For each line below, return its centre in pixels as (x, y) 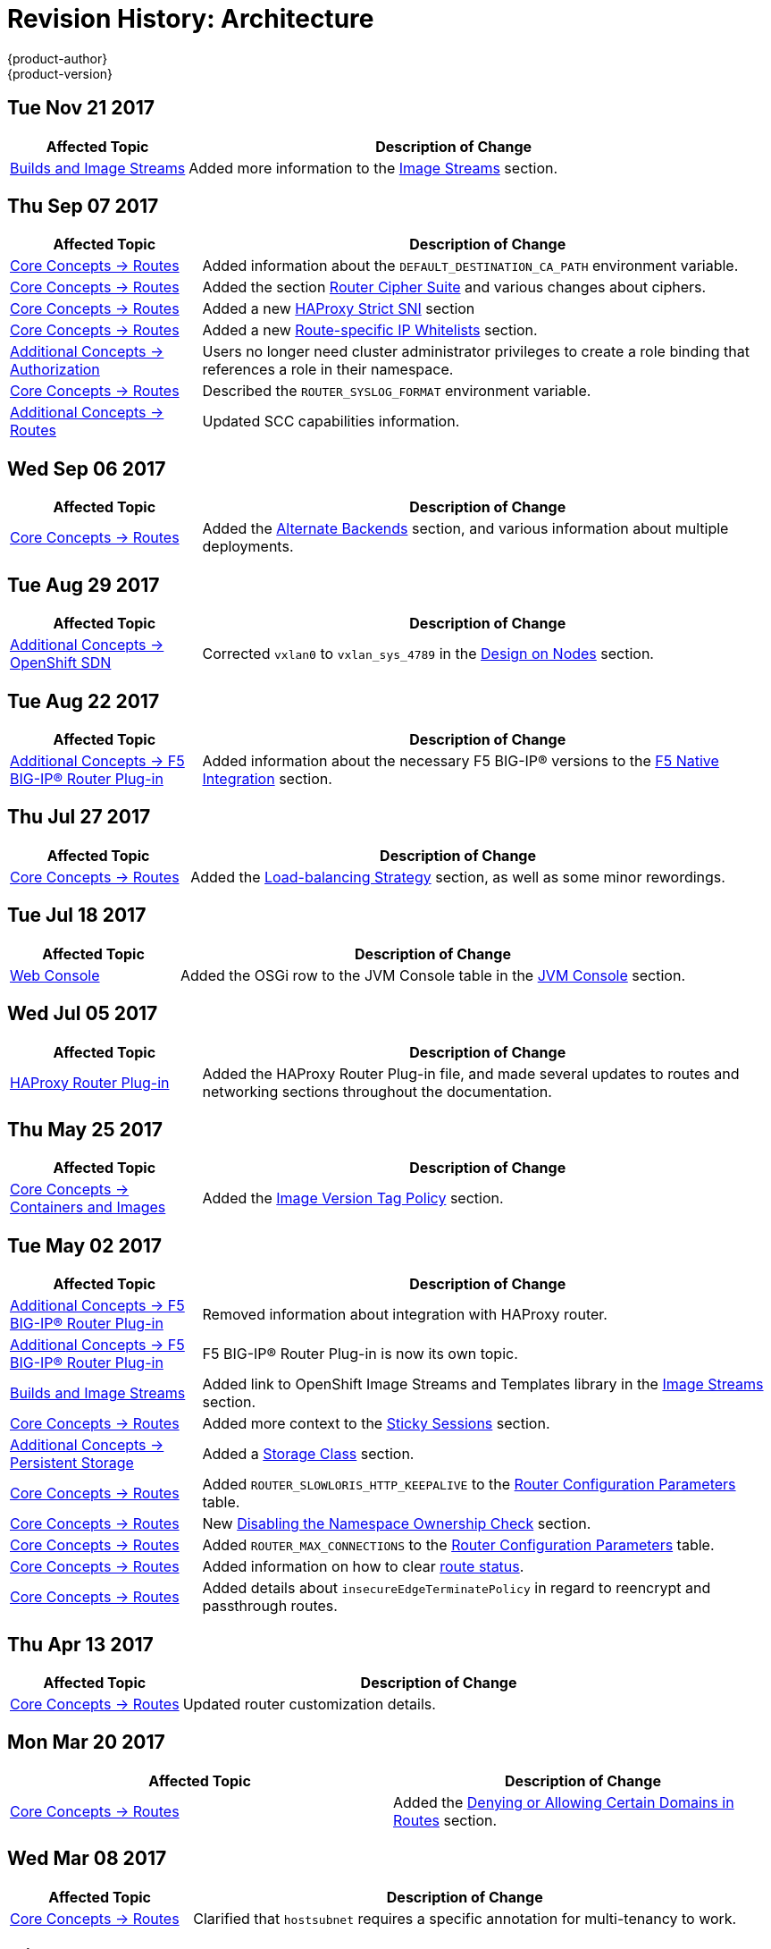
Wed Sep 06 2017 (87, 468)
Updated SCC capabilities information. (331, 422)
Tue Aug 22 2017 (84, 701)
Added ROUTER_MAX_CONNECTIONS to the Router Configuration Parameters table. (458, 1545)
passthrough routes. (270, 1606)
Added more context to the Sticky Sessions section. (376, 1424)
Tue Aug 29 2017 (84, 585)
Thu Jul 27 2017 (79, 817)
